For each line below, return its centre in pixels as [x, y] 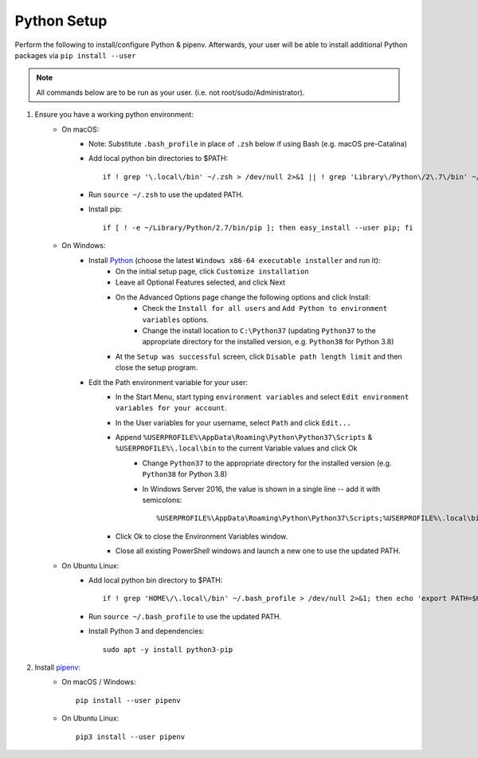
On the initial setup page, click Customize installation [213, 272]
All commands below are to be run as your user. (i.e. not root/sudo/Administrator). [170, 92]
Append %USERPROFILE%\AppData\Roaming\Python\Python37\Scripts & [244, 438]
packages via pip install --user [75, 55]
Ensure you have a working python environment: [114, 115]
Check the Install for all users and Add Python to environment [265, 308]
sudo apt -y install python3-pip [168, 649]
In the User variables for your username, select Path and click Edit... [233, 422]
